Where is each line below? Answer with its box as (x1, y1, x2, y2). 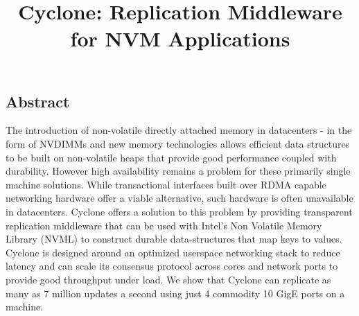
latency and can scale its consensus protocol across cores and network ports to (6, 258, 338, 273)
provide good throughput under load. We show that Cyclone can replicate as (6, 272, 331, 286)
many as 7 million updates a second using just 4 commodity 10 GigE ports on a (6, 286, 345, 300)
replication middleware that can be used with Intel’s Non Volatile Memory (6, 218, 322, 232)
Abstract (6, 90, 70, 112)
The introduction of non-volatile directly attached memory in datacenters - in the (6, 123, 352, 137)
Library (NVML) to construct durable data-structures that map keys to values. (6, 231, 342, 246)
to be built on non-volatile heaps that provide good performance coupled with (6, 150, 337, 164)
